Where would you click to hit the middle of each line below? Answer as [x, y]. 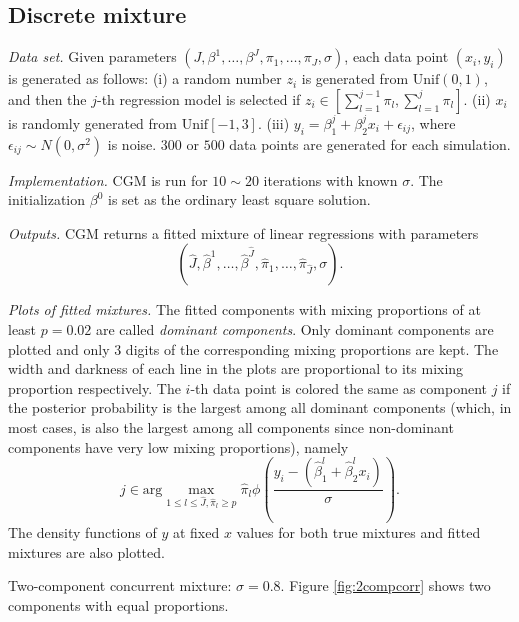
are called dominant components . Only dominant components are [295, 328]
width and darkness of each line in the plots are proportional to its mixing [236, 368]
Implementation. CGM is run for [108, 179]
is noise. [132, 143]
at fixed [196, 532]
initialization [47, 199]
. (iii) [273, 122]
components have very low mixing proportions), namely [178, 446]
